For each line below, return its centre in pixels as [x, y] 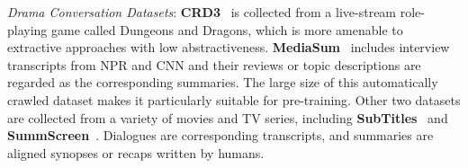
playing [27, 29]
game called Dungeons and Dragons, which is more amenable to [227, 29]
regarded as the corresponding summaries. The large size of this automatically [223, 82]
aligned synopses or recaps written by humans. [136, 152]
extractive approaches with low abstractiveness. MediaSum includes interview [229, 47]
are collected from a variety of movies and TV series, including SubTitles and [228, 117]
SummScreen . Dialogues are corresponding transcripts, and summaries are [220, 135]
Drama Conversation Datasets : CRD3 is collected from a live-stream [202, 12]
